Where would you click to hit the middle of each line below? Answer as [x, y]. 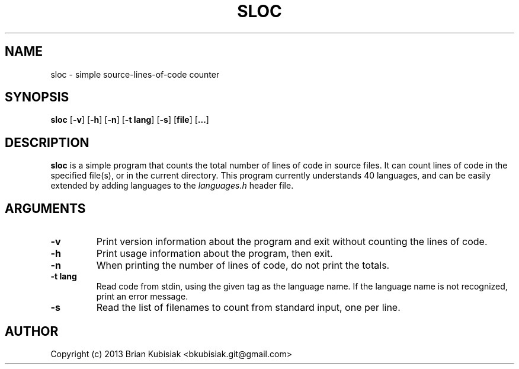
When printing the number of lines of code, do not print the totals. [243, 265]
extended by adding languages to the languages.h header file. [172, 186]
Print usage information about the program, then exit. [214, 254]
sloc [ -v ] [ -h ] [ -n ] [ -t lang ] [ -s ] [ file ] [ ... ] [130, 120]
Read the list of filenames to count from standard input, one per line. [248, 308]
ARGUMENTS [45, 208]
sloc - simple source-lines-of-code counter [135, 74]
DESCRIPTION [47, 142]
